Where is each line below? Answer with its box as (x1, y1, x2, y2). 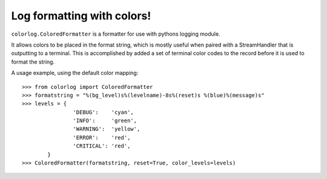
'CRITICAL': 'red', (73, 143, 131, 149)
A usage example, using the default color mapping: (11, 70, 139, 77)
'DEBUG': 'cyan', (73, 109, 134, 116)
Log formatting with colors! (11, 9, 151, 22)
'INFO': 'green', (73, 117, 137, 124)
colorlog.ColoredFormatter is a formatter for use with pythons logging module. (11, 30, 220, 37)
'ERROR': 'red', (73, 134, 131, 141)
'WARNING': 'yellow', (73, 126, 140, 132)
